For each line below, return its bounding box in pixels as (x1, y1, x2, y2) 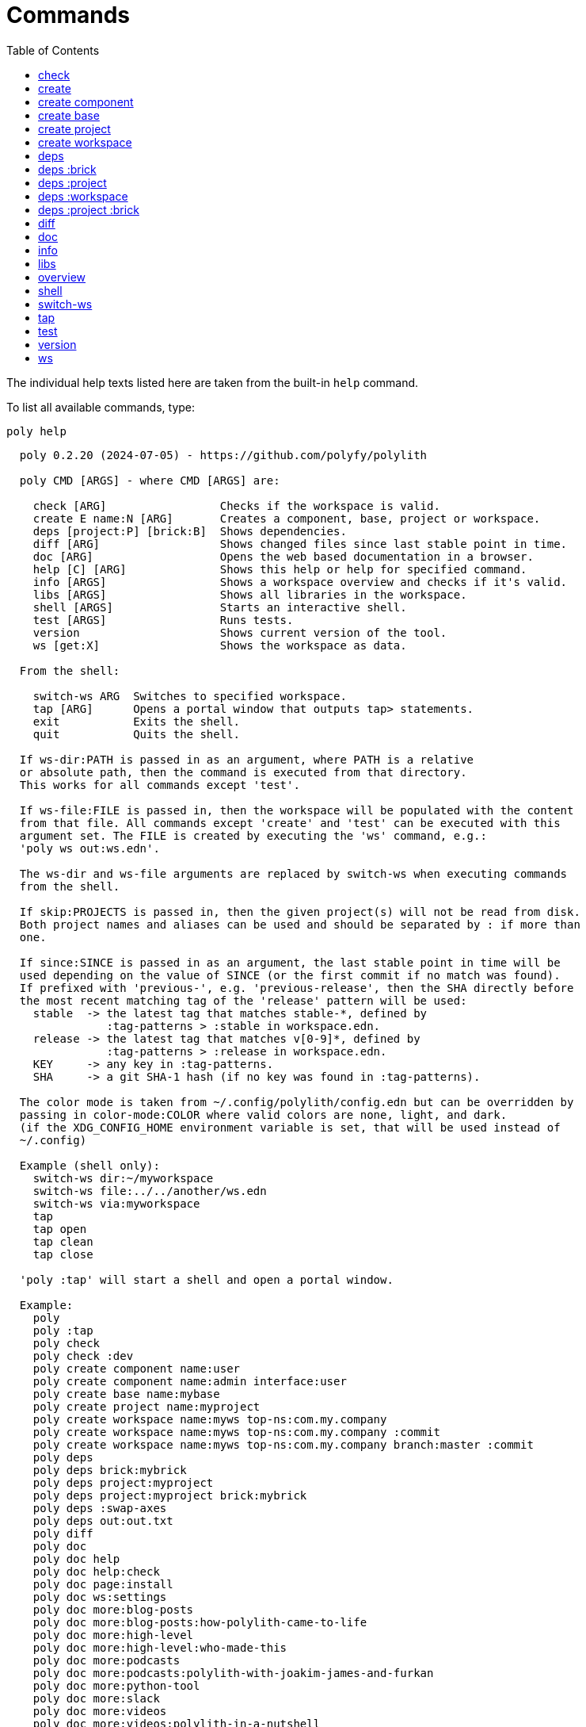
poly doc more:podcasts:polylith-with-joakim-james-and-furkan (32, 1666, 434, 1679)
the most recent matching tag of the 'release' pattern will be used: (19, 994, 467, 1007)
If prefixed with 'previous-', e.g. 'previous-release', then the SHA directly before (19, 981, 574, 994)
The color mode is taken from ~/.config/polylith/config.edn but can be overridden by (19, 1095, 574, 1109)
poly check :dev (32, 1349, 134, 1362)
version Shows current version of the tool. (32, 626, 447, 639)
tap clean (32, 1235, 93, 1248)
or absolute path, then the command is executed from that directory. (19, 765, 467, 779)
